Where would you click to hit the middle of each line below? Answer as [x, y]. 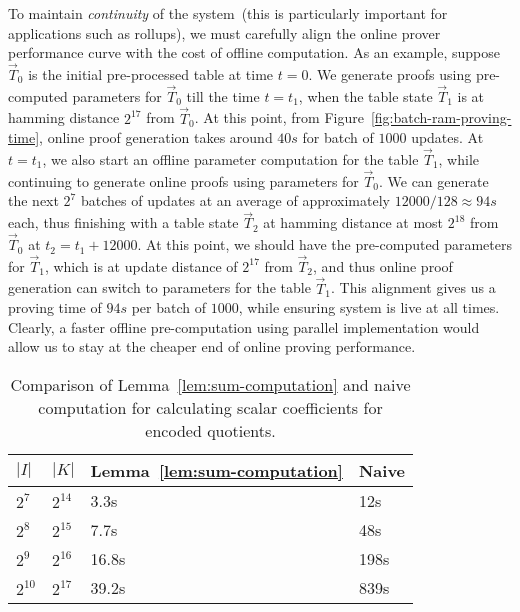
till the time [223, 95]
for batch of [338, 137]
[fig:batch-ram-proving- [441, 117]
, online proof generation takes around [156, 137]
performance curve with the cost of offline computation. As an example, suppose [254, 52]
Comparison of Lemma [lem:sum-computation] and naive [210, 385]
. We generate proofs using [390, 74]
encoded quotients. [210, 431]
